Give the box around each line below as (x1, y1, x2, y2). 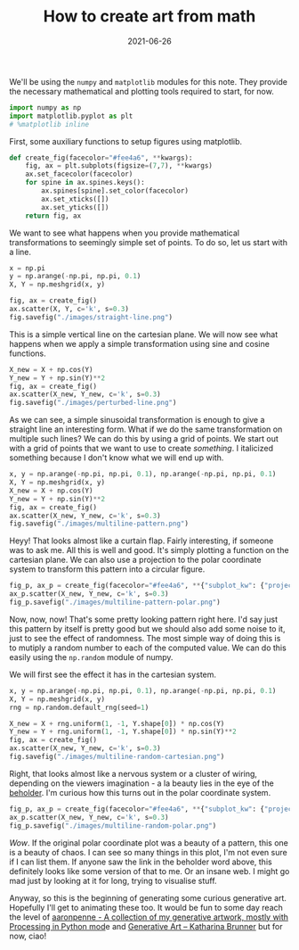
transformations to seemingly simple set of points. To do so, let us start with (9, 236, 287, 247)
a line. (9, 246, 32, 257)
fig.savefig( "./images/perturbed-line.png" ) (9, 399, 177, 408)
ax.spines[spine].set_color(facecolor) (41, 186, 190, 195)
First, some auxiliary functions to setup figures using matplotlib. (9, 136, 243, 146)
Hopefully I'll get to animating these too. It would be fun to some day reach (9, 902, 283, 913)
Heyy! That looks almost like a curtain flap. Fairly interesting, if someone (9, 535, 274, 546)
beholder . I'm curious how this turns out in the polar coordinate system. (9, 787, 271, 797)
